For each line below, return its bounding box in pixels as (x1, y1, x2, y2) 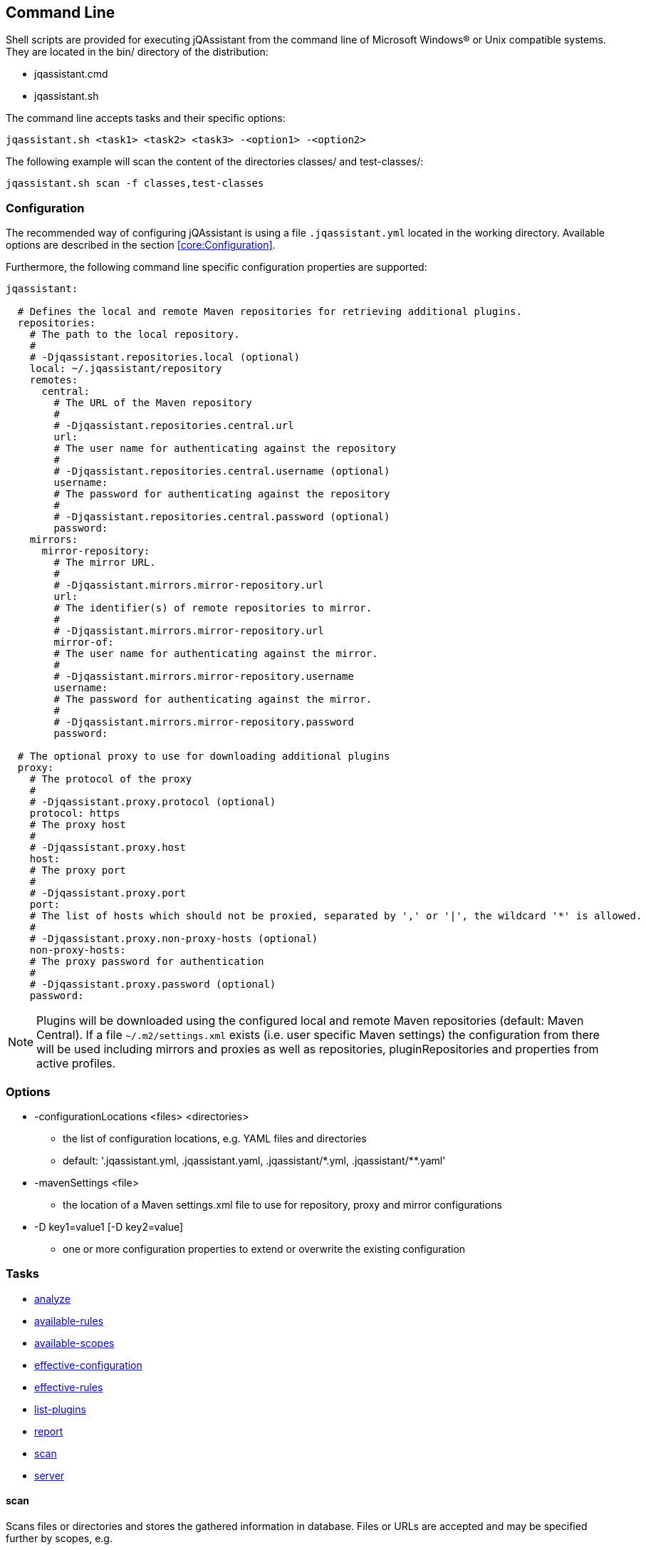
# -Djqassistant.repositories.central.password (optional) (53, 511, 390, 523)
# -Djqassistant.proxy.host (29, 842, 186, 854)
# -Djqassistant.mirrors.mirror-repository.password (53, 716, 354, 728)
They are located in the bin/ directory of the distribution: (6, 46, 269, 58)
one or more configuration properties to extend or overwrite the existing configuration (63, 1242, 466, 1255)
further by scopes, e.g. (6, 1531, 113, 1544)
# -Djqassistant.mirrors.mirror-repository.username (53, 671, 354, 683)
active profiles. (36, 1056, 116, 1071)
